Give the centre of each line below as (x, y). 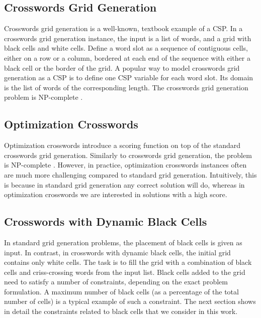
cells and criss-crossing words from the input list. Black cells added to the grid (125, 272)
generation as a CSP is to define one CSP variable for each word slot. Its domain (129, 77)
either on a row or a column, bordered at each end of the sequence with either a (127, 57)
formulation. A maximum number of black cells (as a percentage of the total (121, 291)
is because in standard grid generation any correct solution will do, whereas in (124, 184)
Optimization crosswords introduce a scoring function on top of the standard (122, 145)
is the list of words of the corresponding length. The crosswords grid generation (126, 87)
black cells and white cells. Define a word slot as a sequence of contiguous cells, (126, 48)
